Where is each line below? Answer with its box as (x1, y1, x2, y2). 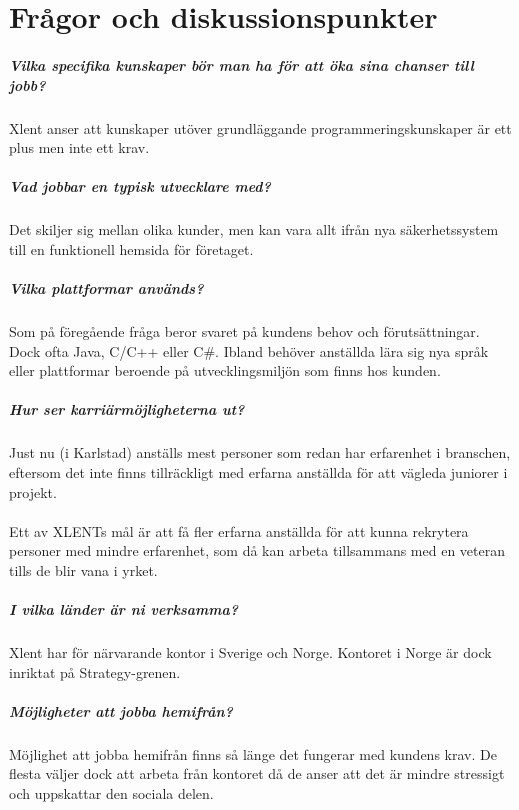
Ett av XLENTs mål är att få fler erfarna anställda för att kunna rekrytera (9, 520, 469, 541)
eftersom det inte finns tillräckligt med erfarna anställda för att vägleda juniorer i (9, 461, 508, 482)
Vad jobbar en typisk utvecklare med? (9, 176, 271, 197)
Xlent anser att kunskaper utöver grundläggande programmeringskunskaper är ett (9, 117, 512, 138)
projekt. (9, 481, 57, 502)
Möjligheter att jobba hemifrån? (9, 700, 233, 721)
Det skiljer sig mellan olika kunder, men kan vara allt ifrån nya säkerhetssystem (9, 219, 499, 240)
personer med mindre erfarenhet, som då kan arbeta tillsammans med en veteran (9, 540, 506, 561)
